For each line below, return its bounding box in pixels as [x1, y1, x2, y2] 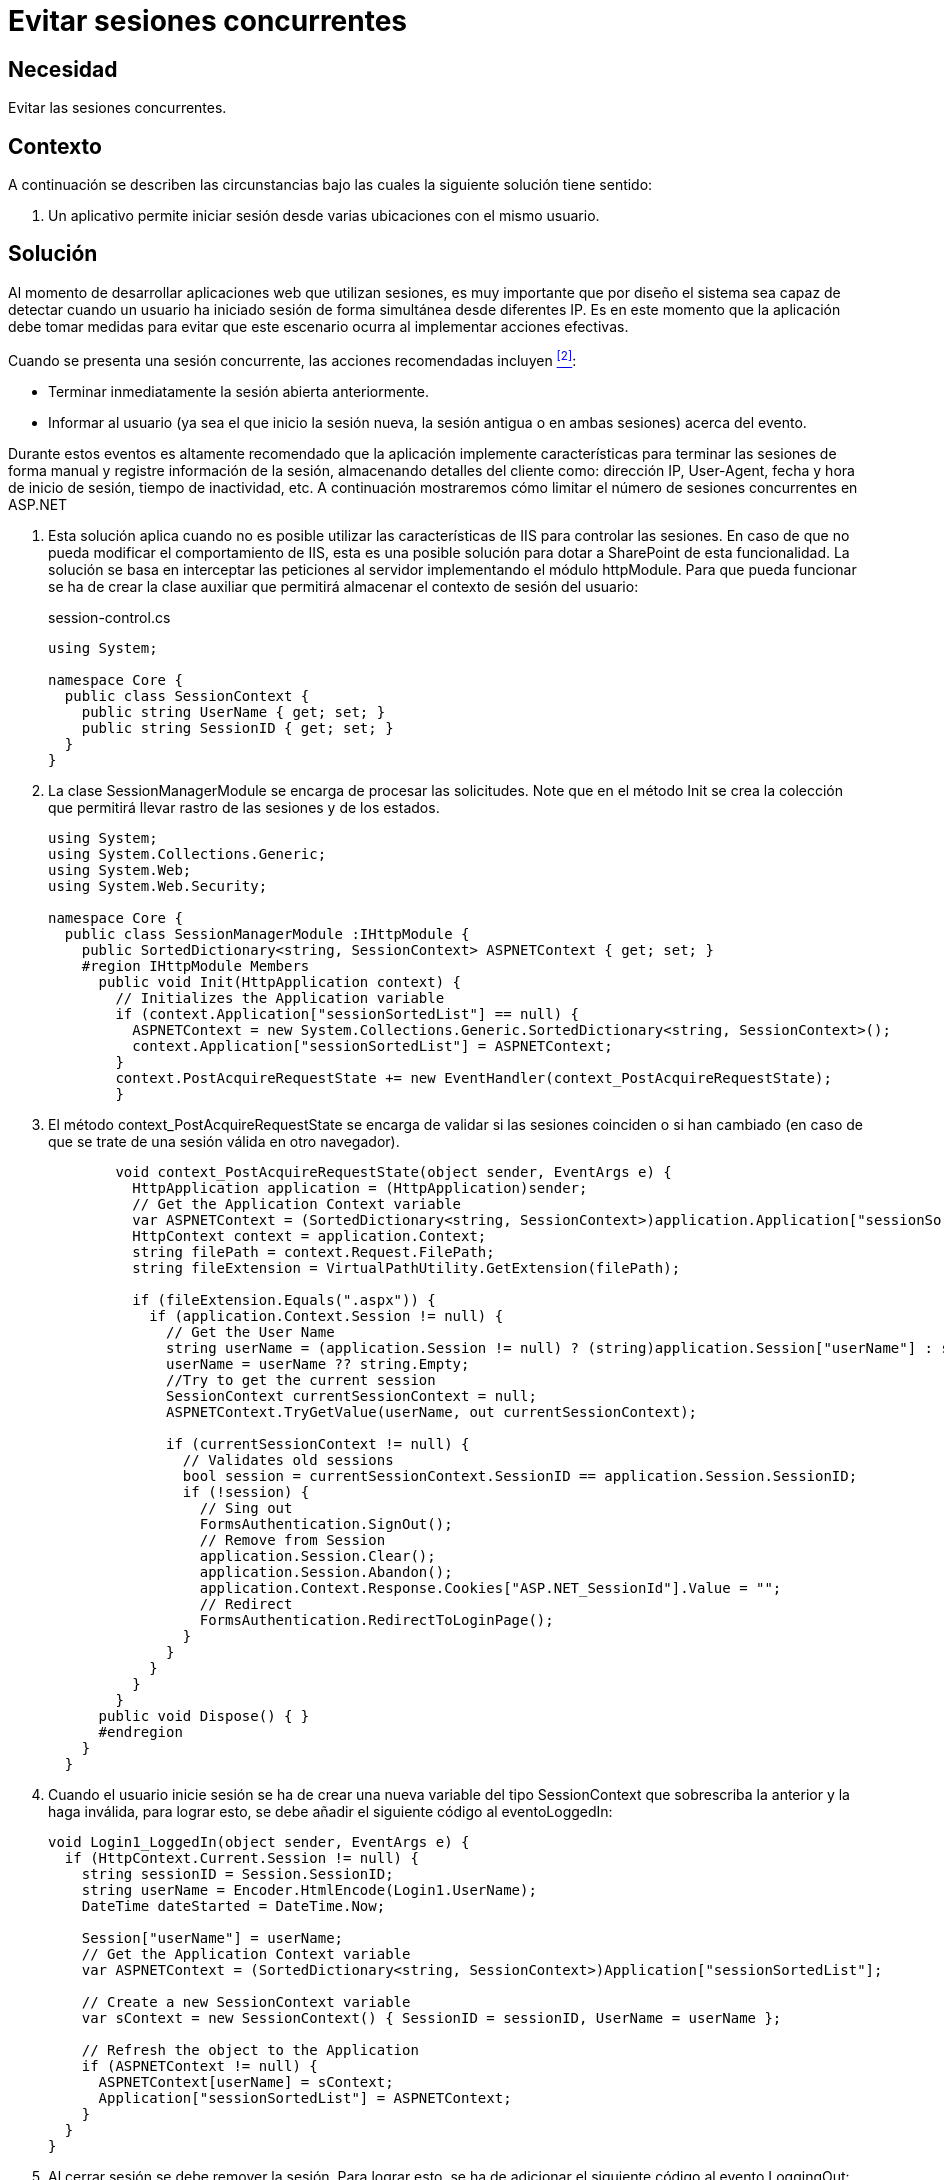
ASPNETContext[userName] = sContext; [98, 2073, 394, 2090]
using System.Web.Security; [48, 877, 268, 894]
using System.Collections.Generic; [48, 845, 327, 862]
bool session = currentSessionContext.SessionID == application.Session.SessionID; [182, 1467, 858, 1484]
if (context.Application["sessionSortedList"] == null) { [115, 1005, 580, 1022]
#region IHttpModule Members [81, 957, 310, 974]
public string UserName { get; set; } [81, 703, 386, 720]
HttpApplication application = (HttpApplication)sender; [132, 1179, 588, 1196]
